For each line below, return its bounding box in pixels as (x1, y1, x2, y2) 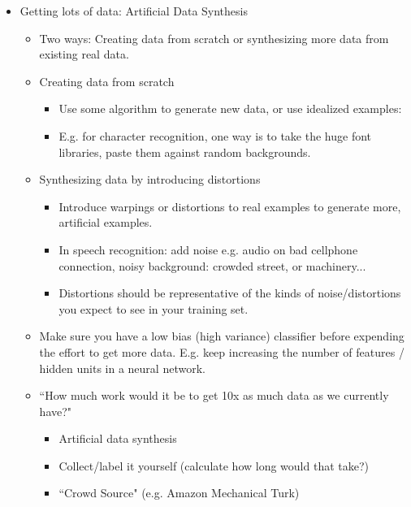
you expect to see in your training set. (58, 300, 249, 317)
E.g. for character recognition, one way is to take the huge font (58, 127, 372, 144)
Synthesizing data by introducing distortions (39, 171, 261, 188)
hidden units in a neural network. (39, 359, 205, 376)
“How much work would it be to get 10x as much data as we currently (39, 387, 389, 404)
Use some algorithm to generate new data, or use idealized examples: (58, 100, 402, 117)
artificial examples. (58, 214, 153, 231)
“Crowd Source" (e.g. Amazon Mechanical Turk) (58, 484, 300, 501)
